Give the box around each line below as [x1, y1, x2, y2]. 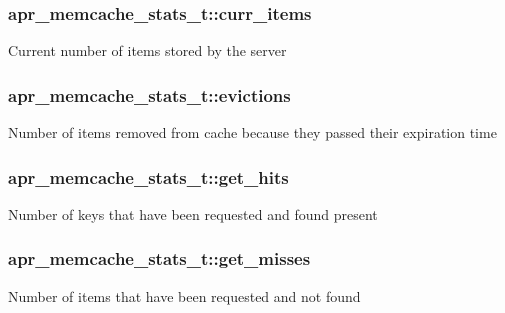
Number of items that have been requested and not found [8, 285, 361, 306]
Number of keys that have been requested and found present [8, 203, 378, 224]
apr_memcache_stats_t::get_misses [8, 246, 311, 271]
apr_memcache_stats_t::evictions [8, 82, 291, 107]
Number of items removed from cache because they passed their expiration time [8, 122, 497, 143]
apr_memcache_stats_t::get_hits [8, 164, 289, 189]
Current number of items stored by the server [8, 40, 287, 61]
